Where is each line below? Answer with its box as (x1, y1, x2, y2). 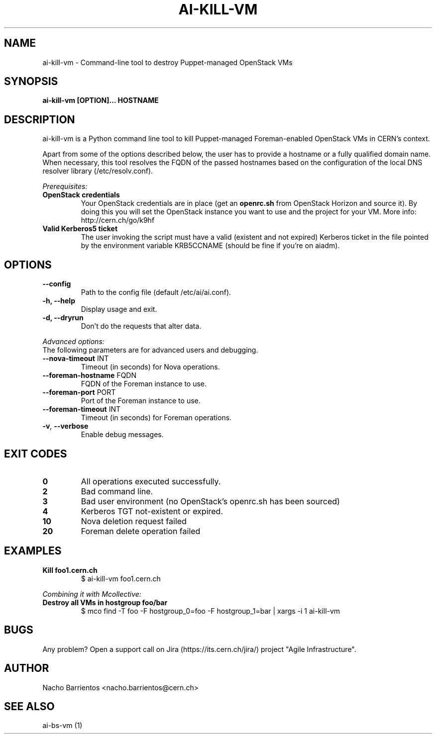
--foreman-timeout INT (42, 405, 120, 414)
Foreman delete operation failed (81, 526, 201, 536)
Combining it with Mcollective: (42, 589, 141, 598)
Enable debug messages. (81, 430, 164, 439)
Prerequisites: (42, 182, 88, 191)
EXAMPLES (4, 545, 62, 557)
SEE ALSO (4, 700, 55, 713)
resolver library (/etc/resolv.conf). (42, 167, 153, 176)
